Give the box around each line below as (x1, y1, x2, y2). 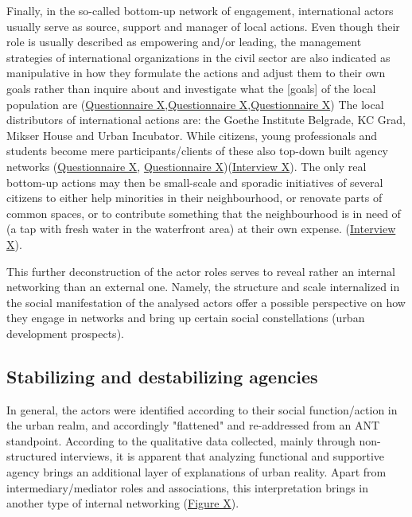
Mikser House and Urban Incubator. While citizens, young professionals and (6, 126, 378, 143)
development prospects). (6, 325, 124, 341)
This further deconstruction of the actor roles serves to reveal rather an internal (6, 262, 395, 279)
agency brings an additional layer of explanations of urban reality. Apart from (6, 464, 387, 480)
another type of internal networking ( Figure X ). (6, 495, 239, 511)
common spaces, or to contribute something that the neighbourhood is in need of (6, 204, 401, 221)
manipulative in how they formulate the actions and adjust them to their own (6, 64, 386, 81)
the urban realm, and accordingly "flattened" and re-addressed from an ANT (6, 417, 379, 433)
